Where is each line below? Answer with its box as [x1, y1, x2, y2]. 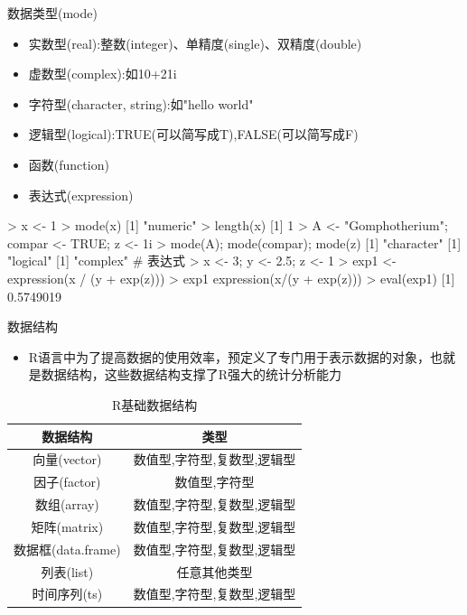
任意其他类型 [176, 562, 253, 581]
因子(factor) [33, 472, 101, 491]
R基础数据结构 [112, 395, 198, 414]
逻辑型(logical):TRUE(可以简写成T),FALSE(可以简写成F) [28, 125, 359, 144]
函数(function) [28, 154, 109, 173]
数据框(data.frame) [14, 539, 121, 558]
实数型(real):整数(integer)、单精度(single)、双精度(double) [28, 33, 362, 52]
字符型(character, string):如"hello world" [28, 94, 254, 113]
